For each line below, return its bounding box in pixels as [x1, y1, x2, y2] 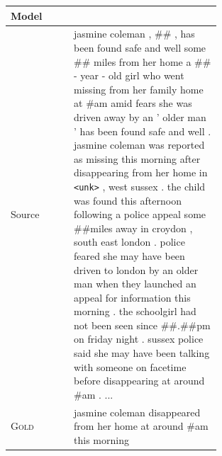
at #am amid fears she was [74, 96, 192, 110]
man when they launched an [74, 276, 196, 291]
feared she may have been [74, 248, 185, 263]
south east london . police [74, 234, 185, 249]
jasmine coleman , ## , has [74, 26, 195, 41]
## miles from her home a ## [74, 54, 211, 69]
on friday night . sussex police [74, 331, 204, 346]
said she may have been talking [74, 346, 210, 360]
